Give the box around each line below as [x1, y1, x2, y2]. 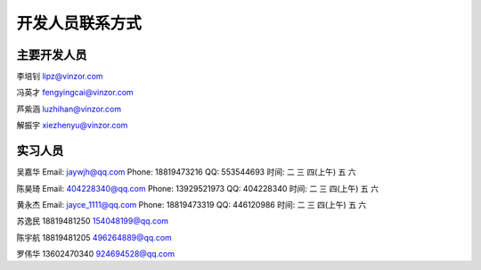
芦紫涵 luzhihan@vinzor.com [16, 103, 122, 114]
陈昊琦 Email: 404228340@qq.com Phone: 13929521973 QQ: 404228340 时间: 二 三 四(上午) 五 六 [16, 183, 379, 193]
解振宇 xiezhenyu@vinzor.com [16, 120, 128, 131]
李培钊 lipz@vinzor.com [16, 71, 103, 82]
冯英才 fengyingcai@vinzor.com [16, 87, 134, 98]
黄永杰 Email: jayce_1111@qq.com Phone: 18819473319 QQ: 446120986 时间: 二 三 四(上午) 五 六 [16, 199, 367, 209]
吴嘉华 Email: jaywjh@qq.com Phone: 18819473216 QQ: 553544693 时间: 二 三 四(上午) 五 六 [16, 167, 356, 177]
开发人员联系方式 [16, 13, 143, 33]
